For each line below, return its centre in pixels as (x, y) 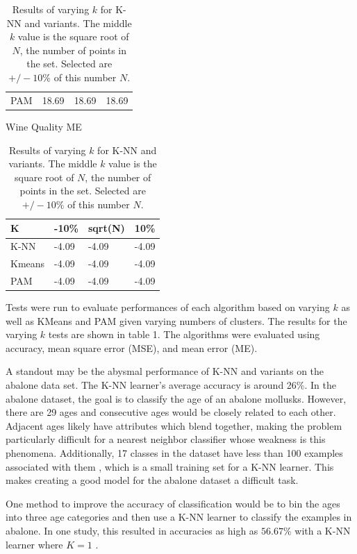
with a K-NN (323, 530)
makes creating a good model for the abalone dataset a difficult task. (152, 480)
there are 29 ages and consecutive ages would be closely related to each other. (171, 412)
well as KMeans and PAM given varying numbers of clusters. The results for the (176, 320)
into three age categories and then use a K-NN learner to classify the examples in (179, 517)
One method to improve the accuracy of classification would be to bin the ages (173, 503)
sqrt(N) (106, 228)
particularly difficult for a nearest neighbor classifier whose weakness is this (166, 439)
